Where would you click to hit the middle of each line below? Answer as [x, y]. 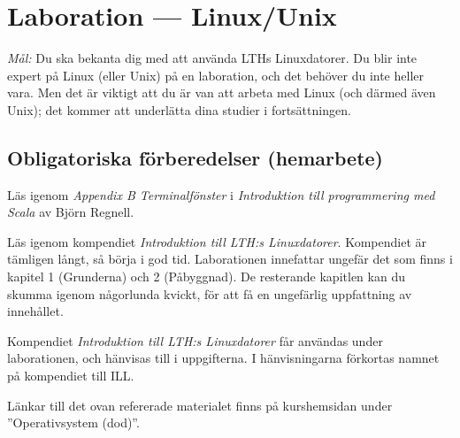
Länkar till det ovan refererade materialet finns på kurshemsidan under [200, 405]
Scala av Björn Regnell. [71, 212]
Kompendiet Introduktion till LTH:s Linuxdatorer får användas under [195, 340]
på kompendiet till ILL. [71, 376]
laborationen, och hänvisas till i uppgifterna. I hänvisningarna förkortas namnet [223, 358]
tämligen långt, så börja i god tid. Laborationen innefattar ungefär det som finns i [230, 259]
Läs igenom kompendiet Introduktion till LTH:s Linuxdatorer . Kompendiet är [217, 241]
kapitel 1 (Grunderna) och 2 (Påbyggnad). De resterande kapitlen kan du [206, 277]
